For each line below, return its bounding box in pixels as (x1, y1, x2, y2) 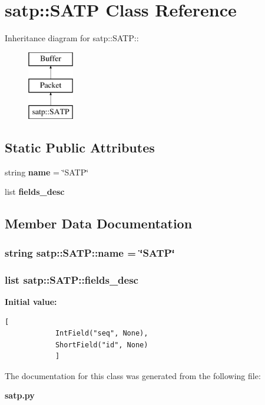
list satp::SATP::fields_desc (5, 272, 138, 287)
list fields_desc (5, 185, 65, 198)
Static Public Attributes (5, 138, 155, 157)
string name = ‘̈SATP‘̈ (5, 165, 89, 178)
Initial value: (5, 295, 57, 307)
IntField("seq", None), (55, 329, 148, 338)
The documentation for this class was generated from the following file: (5, 369, 261, 381)
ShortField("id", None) (55, 340, 148, 349)
